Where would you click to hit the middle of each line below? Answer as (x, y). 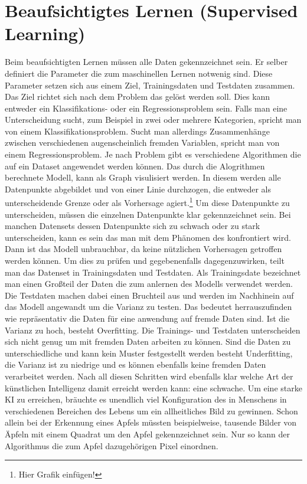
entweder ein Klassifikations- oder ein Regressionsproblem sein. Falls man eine (146, 108)
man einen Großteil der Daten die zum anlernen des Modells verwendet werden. (149, 284)
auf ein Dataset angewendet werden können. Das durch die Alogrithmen (135, 166)
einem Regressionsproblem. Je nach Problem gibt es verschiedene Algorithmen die (153, 154)
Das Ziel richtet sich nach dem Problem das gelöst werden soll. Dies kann (138, 97)
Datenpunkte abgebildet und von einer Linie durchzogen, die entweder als (138, 189)
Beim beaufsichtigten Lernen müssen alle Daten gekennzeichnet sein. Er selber (146, 62)
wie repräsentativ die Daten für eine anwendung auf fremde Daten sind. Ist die (147, 318)
